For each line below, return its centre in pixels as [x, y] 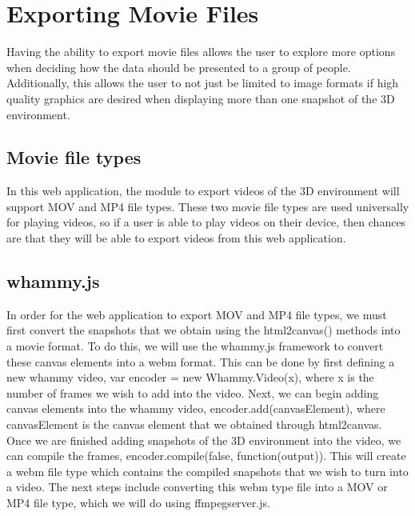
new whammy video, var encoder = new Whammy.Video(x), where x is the [190, 377]
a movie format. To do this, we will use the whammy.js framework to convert [195, 346]
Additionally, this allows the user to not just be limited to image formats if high [203, 83]
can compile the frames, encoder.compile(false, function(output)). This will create [206, 456]
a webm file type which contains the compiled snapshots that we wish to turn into [207, 471]
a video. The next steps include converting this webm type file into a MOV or [197, 487]
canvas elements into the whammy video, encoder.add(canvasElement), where [196, 408]
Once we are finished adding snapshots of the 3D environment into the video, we [204, 440]
